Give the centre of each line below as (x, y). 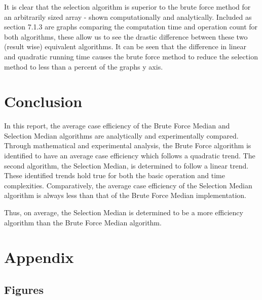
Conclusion (43, 101)
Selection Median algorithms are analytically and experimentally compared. (121, 135)
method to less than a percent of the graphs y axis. (84, 66)
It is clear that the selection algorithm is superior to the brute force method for (127, 7)
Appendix (39, 257)
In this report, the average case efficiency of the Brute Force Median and (117, 126)
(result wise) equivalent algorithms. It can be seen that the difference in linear (125, 46)
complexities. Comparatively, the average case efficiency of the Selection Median (128, 185)
